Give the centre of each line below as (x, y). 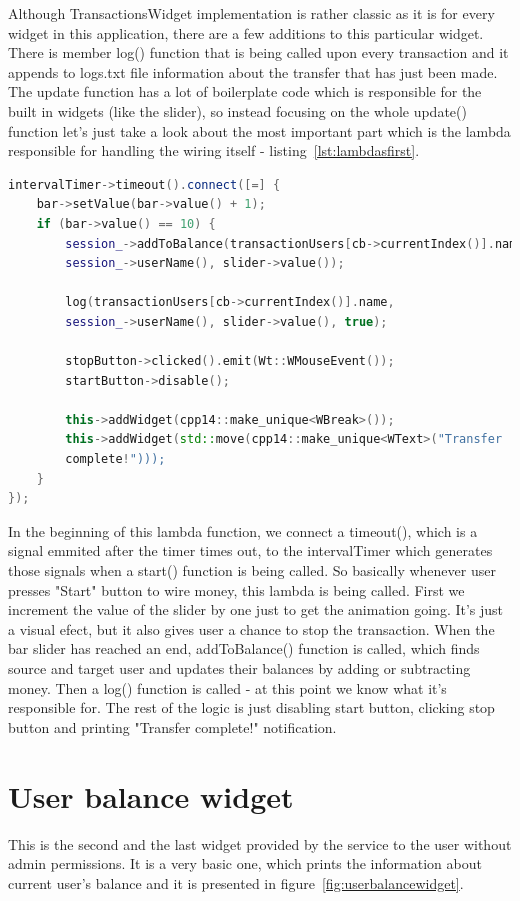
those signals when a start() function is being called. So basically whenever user (252, 570)
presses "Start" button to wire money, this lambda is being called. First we (236, 589)
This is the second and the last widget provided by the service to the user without (260, 843)
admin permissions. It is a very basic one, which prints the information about (245, 863)
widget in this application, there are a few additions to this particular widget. (246, 32)
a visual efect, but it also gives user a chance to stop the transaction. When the (251, 628)
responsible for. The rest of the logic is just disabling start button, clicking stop (251, 707)
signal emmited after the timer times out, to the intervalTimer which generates (250, 550)
